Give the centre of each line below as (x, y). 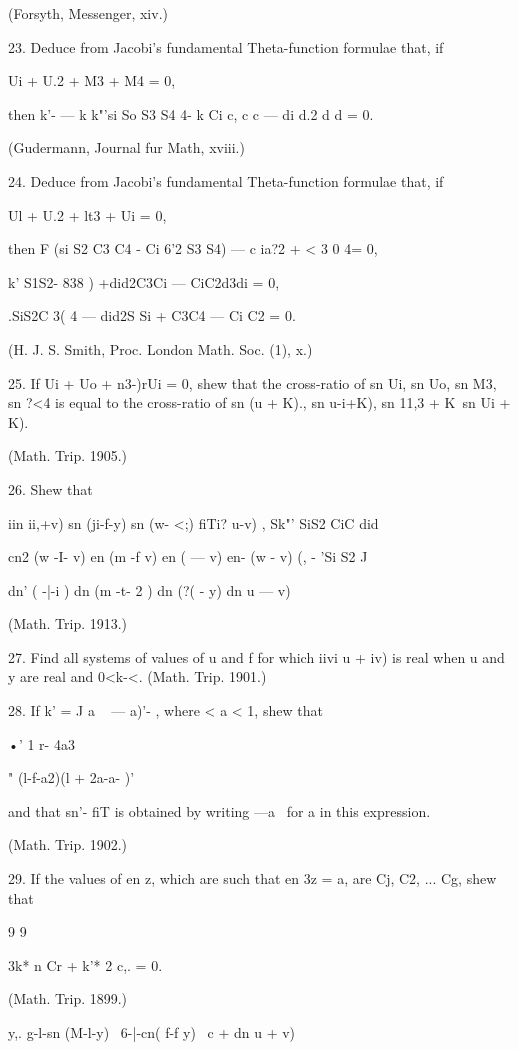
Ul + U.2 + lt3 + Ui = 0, (87, 214)
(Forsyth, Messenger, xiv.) (88, 13)
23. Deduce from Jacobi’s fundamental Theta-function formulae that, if (226, 46)
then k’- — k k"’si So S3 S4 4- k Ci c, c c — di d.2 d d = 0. (191, 113)
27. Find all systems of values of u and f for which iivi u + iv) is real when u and (256, 656)
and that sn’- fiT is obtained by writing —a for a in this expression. (219, 810)
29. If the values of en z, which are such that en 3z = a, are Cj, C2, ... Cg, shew (252, 878)
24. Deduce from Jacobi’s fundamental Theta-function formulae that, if (226, 180)
